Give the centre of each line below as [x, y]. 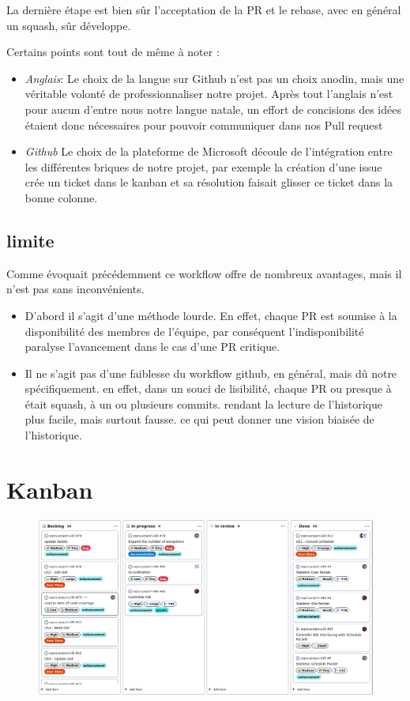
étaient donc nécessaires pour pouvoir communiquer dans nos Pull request [204, 124]
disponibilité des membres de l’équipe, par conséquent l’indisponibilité [194, 331]
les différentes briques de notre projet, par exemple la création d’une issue [203, 166]
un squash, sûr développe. [69, 25]
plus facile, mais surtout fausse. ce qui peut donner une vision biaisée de [199, 419]
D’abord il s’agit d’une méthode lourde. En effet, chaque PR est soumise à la [211, 315]
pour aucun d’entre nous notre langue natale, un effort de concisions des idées [213, 109]
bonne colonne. [61, 197]
